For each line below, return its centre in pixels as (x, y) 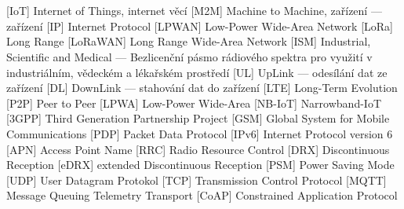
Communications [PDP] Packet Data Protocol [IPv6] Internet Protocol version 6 (200, 133)
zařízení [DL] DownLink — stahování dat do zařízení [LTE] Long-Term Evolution (202, 88)
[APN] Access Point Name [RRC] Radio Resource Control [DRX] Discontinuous (198, 149)
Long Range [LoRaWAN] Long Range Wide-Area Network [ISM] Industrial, (189, 41)
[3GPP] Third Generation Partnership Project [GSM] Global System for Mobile (198, 118)
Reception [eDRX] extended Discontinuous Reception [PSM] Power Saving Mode (200, 165)
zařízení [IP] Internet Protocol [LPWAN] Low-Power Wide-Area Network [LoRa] (200, 26)
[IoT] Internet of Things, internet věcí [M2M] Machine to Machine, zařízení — (194, 11)
